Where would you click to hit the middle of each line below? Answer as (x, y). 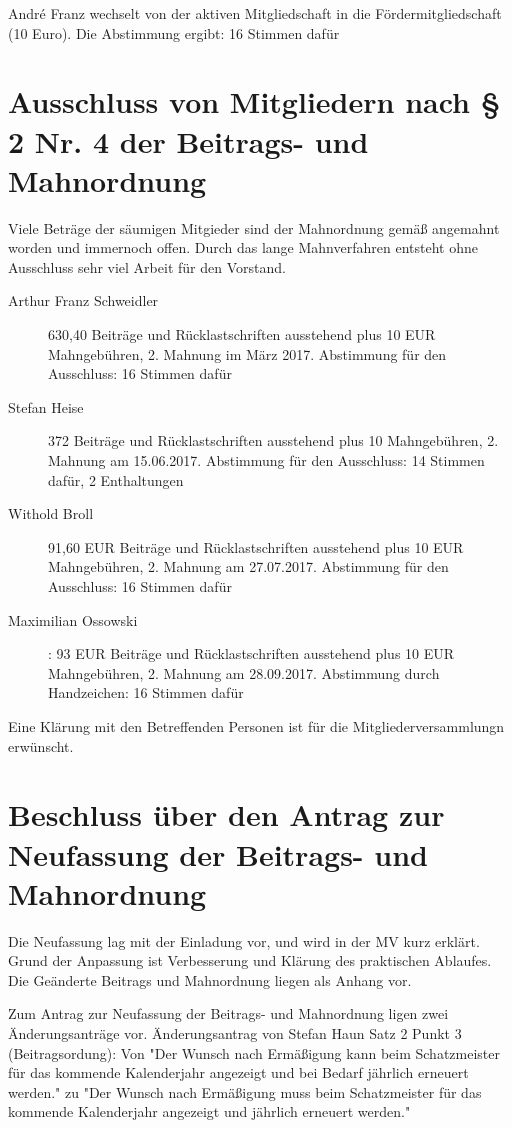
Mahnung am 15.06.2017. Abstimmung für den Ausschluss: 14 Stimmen (266, 460)
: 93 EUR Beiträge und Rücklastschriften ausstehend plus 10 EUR (251, 653)
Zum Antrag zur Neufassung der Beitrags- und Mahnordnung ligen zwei (228, 1013)
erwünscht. (41, 745)
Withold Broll (51, 513)
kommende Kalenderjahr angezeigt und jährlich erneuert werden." (209, 1111)
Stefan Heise (46, 406)
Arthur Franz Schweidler (83, 300)
